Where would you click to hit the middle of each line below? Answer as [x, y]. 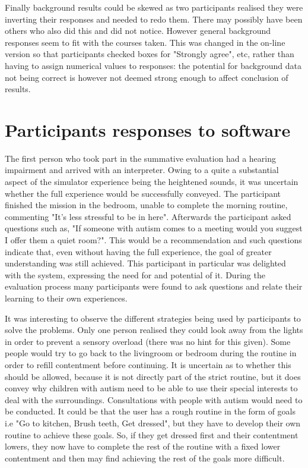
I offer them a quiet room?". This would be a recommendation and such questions [153, 240]
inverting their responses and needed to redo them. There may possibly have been [154, 19]
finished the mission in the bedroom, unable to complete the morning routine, [146, 205]
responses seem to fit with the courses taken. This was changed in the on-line [145, 42]
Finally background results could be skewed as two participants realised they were [154, 7]
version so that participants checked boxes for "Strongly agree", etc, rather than [150, 54]
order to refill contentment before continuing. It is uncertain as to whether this [148, 364]
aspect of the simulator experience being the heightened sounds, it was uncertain [152, 182]
